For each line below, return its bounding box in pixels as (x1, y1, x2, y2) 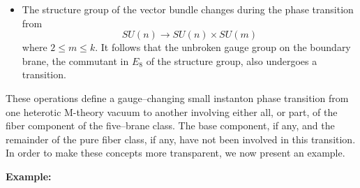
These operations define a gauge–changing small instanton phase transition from (6, 90, 349, 105)
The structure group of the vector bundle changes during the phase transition (22, 2, 354, 16)
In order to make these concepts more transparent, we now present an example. (6, 145, 345, 160)
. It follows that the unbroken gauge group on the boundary (95, 40, 351, 55)
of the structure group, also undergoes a (146, 53, 317, 68)
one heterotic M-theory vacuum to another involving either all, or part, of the (6, 104, 338, 119)
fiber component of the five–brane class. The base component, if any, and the (6, 118, 335, 133)
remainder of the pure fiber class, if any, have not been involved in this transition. (6, 131, 356, 146)
